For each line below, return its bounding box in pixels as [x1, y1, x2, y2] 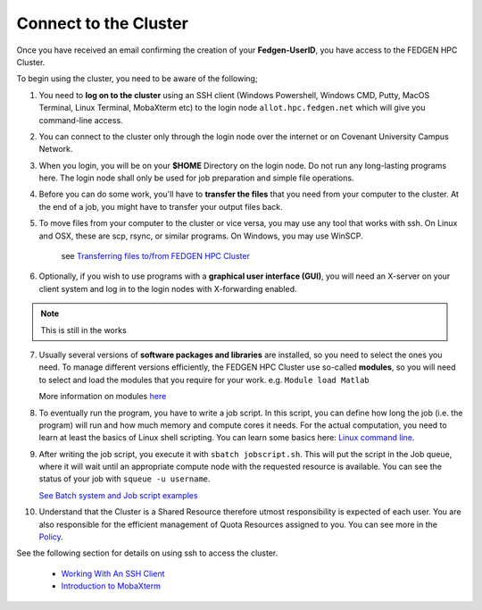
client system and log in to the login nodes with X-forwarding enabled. [38, 283, 298, 294]
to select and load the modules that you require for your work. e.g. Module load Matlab [38, 374, 370, 385]
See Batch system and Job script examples [38, 489, 198, 500]
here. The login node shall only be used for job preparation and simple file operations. [38, 172, 354, 183]
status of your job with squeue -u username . [38, 473, 211, 484]
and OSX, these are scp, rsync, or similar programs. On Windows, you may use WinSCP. [38, 230, 363, 241]
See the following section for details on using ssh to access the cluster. [16, 547, 278, 558]
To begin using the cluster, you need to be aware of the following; [16, 73, 258, 84]
